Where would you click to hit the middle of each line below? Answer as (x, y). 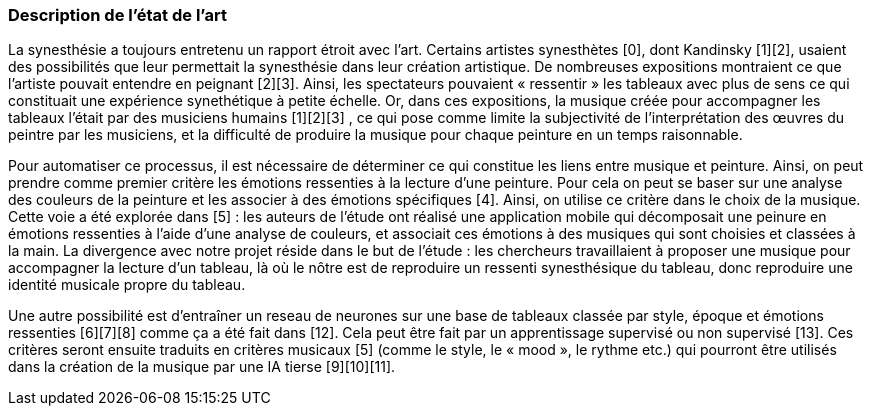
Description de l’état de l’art (117, 15)
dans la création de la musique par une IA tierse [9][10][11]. (202, 367)
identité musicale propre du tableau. (127, 285)
